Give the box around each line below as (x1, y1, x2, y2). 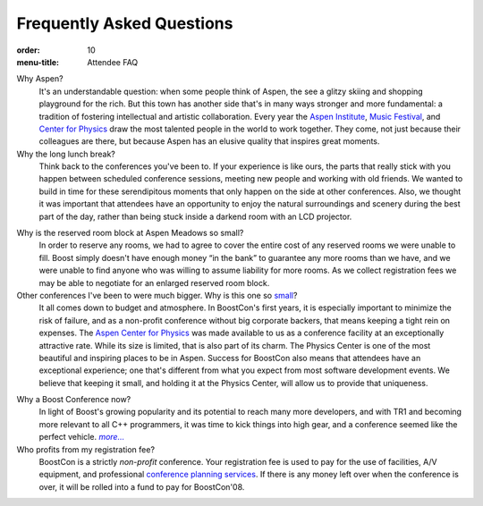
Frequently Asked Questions (16, 13, 233, 33)
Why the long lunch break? (16, 148, 115, 159)
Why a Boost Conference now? (16, 394, 131, 405)
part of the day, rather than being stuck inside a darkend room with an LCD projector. (38, 211, 352, 222)
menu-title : (16, 56, 60, 67)
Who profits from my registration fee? (16, 443, 156, 455)
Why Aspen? (16, 73, 64, 84)
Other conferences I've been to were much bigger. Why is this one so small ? (16, 290, 298, 300)
